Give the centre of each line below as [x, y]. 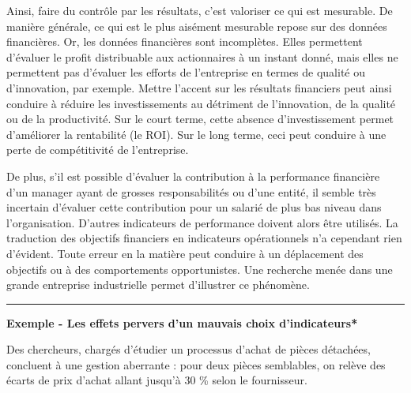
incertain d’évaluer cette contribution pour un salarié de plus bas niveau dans [194, 207]
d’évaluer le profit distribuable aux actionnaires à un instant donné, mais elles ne [202, 56]
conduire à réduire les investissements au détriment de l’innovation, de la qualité [201, 103]
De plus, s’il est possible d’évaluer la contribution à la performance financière [193, 176]
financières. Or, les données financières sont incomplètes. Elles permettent [185, 41]
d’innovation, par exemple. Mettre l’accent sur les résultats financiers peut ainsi [199, 87]
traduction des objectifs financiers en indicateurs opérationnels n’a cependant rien [204, 238]
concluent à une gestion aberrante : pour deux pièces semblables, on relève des [196, 364]
